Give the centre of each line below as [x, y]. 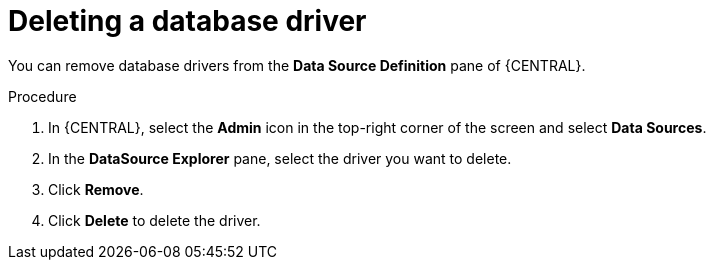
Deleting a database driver [187, 21]
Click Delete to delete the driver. [154, 220]
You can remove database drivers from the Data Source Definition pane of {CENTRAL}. [297, 65]
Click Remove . [96, 189]
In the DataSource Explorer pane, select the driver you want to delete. [280, 158]
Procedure [42, 96]
